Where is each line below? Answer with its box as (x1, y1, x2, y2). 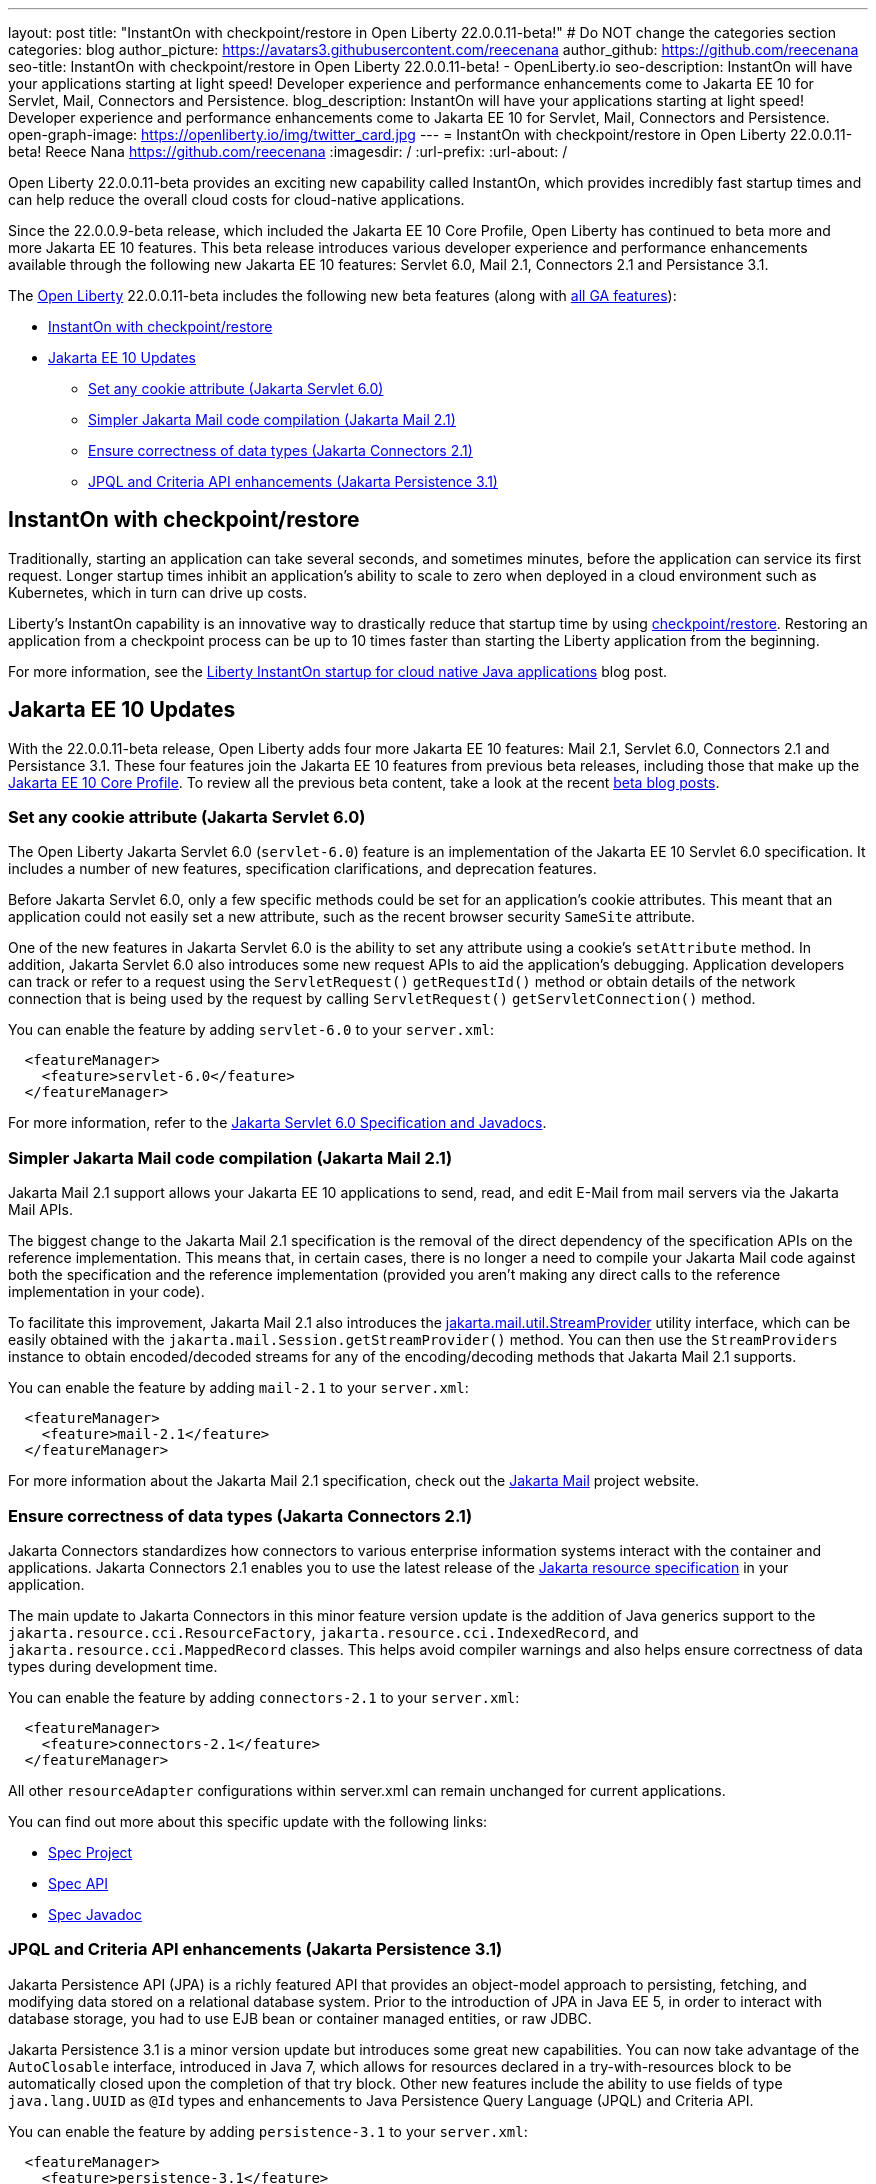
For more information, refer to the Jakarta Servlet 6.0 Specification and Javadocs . (8, 1114, 547, 1132)
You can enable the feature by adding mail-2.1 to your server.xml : (8, 1379, 469, 1397)
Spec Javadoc (48, 1905, 142, 1923)
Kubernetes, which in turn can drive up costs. (8, 583, 308, 601)
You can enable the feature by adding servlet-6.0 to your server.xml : (8, 1021, 495, 1039)
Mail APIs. (8, 1201, 74, 1219)
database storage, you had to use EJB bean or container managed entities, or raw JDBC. (8, 2009, 592, 2027)
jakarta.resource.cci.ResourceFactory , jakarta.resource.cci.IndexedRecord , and (8, 1623, 639, 1641)
